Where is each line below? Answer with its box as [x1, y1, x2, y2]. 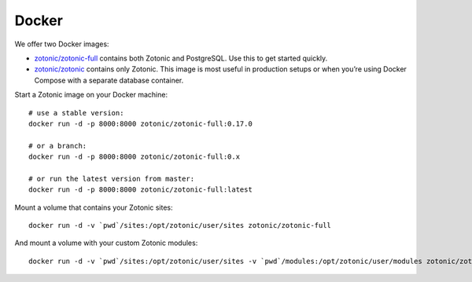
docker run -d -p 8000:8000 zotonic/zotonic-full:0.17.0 [28, 119, 253, 128]
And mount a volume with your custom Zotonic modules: [14, 238, 198, 247]
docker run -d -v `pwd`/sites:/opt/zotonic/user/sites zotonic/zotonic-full [28, 221, 332, 230]
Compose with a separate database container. [34, 75, 184, 85]
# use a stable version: [28, 108, 124, 117]
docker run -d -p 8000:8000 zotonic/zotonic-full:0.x [28, 152, 240, 161]
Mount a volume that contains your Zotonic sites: [14, 203, 173, 212]
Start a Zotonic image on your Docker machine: [14, 90, 168, 100]
